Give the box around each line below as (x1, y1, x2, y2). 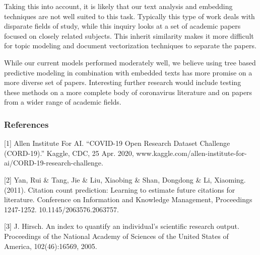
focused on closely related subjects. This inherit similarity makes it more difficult (4, 30, 254, 41)
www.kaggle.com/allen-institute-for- (136, 147, 247, 158)
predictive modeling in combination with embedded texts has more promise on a (4, 67, 252, 77)
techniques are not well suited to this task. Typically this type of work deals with (4, 11, 255, 21)
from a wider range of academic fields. (4, 97, 121, 107)
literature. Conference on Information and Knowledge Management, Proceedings (4, 194, 252, 205)
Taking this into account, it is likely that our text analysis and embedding (4, 1, 233, 11)
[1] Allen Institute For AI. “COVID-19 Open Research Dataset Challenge (4, 138, 230, 148)
